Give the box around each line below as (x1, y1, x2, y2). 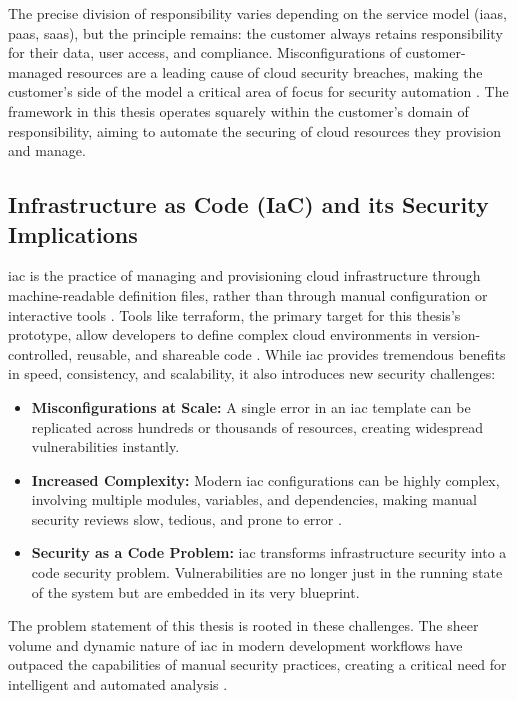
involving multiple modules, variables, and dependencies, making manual (31, 489, 477, 510)
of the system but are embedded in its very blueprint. (31, 581, 360, 602)
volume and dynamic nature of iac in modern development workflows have (8, 634, 463, 655)
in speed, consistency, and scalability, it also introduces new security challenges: (8, 363, 496, 384)
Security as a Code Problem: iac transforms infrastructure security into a (31, 542, 507, 563)
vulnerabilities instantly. (31, 436, 180, 457)
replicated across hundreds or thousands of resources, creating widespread (31, 416, 484, 437)
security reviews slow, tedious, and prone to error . (31, 508, 342, 529)
